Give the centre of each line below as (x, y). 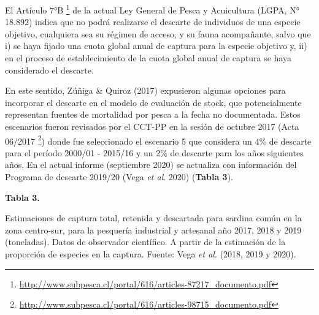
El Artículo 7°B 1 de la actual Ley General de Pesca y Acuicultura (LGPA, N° (152, 9)
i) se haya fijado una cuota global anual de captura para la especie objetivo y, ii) (156, 46)
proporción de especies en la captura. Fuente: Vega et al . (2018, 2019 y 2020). (151, 254)
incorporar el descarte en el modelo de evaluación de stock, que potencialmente (153, 102)
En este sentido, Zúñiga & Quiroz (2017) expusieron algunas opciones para (145, 90)
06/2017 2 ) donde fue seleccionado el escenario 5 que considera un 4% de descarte (158, 140)
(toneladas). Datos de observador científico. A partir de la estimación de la (145, 242)
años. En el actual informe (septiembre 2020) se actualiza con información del (151, 165)
